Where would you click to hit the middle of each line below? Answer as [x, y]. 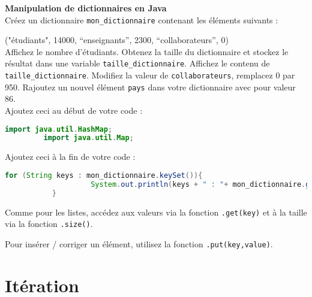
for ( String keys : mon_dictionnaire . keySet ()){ [104, 175]
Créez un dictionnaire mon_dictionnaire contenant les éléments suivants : [142, 19]
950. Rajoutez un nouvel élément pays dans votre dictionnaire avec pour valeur [150, 87]
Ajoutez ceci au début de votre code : [74, 110]
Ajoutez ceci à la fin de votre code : [70, 157]
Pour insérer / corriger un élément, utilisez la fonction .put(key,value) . [139, 243]
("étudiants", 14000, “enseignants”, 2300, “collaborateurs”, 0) [117, 40]
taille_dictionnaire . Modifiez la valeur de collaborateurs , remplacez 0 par [150, 75]
